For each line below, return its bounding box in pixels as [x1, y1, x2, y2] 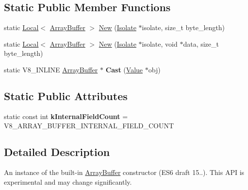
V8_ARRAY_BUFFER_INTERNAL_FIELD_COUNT [4, 121, 174, 131]
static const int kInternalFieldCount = [4, 111, 128, 121]
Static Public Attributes [4, 88, 128, 103]
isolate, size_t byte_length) [142, 22, 225, 33]
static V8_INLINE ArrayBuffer [4, 64, 98, 74]
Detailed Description [4, 144, 110, 159]
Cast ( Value [105, 64, 143, 74]
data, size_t [183, 38, 219, 49]
